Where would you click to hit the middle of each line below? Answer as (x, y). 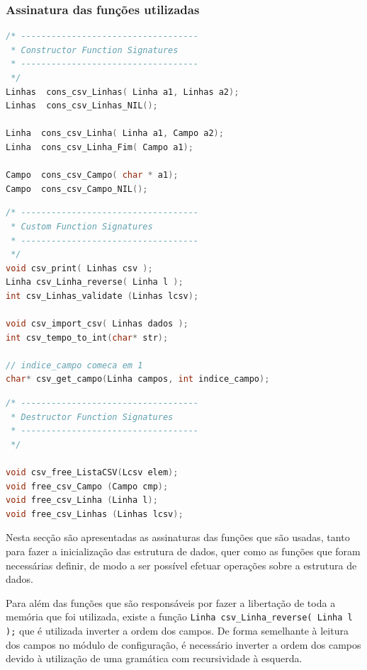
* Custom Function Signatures (82, 226)
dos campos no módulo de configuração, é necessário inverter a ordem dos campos (183, 644)
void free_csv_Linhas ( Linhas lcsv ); (95, 514)
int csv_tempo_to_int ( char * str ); (87, 337)
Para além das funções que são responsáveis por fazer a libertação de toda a (171, 602)
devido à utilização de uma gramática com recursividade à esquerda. (154, 658)
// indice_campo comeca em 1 (74, 365)
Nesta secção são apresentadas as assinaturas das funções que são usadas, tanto (178, 537)
